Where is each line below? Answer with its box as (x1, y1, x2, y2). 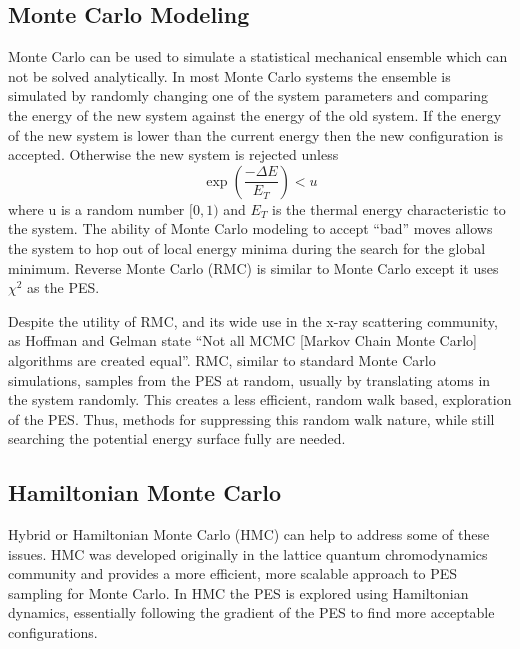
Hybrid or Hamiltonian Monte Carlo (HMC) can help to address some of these (8, 524, 490, 545)
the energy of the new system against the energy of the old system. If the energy (8, 104, 502, 125)
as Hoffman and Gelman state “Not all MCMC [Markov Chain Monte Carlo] (8, 330, 477, 351)
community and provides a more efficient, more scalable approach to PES (8, 563, 458, 584)
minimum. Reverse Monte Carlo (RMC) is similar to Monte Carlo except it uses (8, 257, 499, 278)
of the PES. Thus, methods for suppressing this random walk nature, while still (8, 408, 495, 429)
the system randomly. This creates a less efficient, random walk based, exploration (8, 389, 512, 410)
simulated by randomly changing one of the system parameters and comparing (8, 85, 488, 106)
